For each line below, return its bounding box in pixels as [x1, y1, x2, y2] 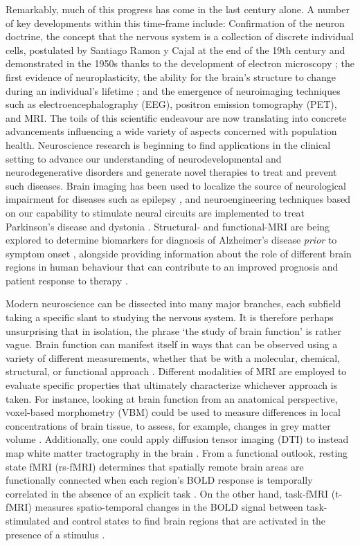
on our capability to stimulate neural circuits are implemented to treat [6, 205, 305, 219]
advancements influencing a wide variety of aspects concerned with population [6, 124, 337, 138]
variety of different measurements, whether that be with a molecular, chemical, [6, 350, 340, 365]
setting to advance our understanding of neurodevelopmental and [6, 151, 282, 165]
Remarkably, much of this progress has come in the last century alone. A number [6, 2, 350, 16]
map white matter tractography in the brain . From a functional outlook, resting [6, 446, 348, 459]
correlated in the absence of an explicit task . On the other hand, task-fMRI [6, 486, 329, 500]
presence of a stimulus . [6, 527, 105, 541]
